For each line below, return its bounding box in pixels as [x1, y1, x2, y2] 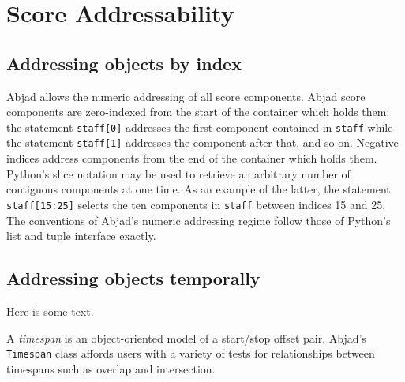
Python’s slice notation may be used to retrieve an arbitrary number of [6, 165, 351, 182]
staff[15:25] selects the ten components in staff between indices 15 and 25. [6, 196, 386, 212]
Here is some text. [6, 302, 94, 319]
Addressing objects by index [6, 51, 242, 75]
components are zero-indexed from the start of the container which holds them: [6, 103, 390, 120]
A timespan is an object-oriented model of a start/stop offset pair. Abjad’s [6, 329, 366, 346]
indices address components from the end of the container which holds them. [6, 150, 377, 167]
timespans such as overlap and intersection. [6, 360, 216, 376]
